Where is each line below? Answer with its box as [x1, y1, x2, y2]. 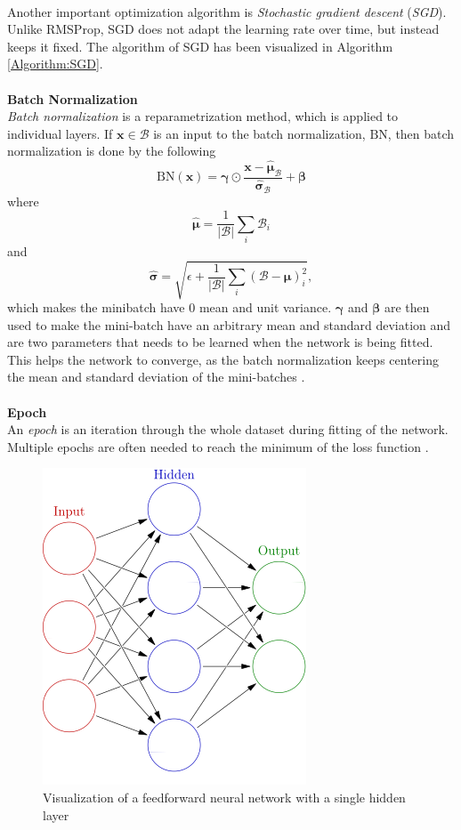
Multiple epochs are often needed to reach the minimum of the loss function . [7, 437, 429, 455]
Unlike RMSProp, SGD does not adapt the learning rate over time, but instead [7, 20, 440, 38]
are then [384, 298, 430, 317]
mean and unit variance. [198, 298, 332, 317]
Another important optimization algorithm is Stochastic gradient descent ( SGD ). [7, 2, 447, 20]
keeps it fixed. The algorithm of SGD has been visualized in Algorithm [7, 36, 393, 55]
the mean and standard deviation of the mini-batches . [7, 367, 305, 386]
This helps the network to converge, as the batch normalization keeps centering [7, 350, 439, 368]
